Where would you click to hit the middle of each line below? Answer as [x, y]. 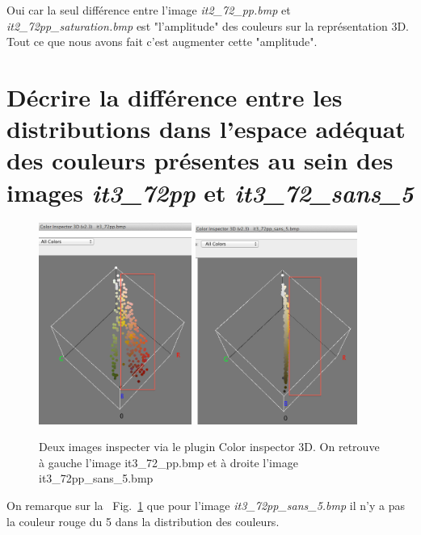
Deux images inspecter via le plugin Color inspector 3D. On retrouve [209, 447]
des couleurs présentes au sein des [200, 160]
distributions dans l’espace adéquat [206, 129]
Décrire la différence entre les [175, 96]
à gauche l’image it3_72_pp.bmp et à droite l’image [168, 462]
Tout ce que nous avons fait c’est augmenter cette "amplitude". [162, 42]
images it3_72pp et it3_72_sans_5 [210, 192]
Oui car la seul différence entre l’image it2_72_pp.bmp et [149, 10]
